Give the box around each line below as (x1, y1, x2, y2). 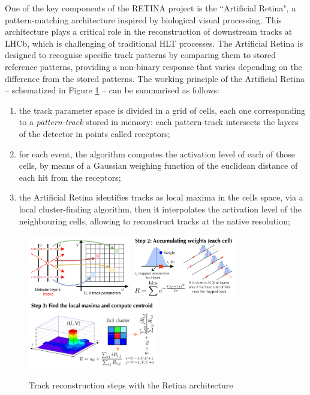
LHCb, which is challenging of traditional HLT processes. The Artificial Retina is (5, 37, 303, 49)
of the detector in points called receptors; (19, 127, 170, 139)
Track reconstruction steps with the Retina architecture (29, 378, 233, 391)
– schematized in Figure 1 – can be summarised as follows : (5, 84, 220, 96)
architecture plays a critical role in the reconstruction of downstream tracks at (5, 25, 293, 38)
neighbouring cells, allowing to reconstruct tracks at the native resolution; (19, 214, 290, 227)
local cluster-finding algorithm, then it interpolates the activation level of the (19, 202, 302, 215)
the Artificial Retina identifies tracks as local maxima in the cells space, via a (19, 191, 303, 203)
